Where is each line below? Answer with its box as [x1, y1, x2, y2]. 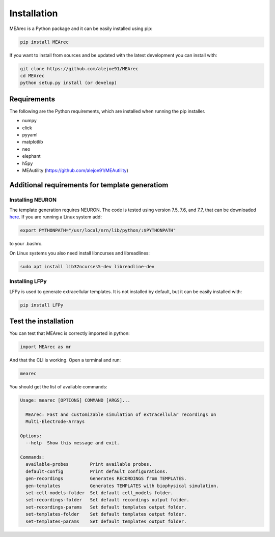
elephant [22, 153, 41, 159]
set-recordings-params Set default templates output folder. [25, 504, 187, 510]
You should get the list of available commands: [9, 383, 107, 389]
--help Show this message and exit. [25, 440, 120, 446]
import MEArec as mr [20, 344, 71, 350]
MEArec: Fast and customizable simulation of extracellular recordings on [25, 411, 216, 417]
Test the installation [9, 317, 74, 325]
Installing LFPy [9, 278, 47, 285]
